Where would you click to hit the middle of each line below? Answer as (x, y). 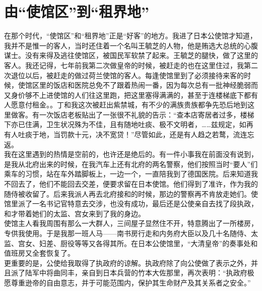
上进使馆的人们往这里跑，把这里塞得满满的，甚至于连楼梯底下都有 (148, 95)
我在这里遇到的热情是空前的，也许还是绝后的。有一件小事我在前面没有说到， (131, 154)
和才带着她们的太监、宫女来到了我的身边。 (75, 213)
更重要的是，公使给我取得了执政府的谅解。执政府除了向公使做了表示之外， (127, 263)
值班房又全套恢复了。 (39, 253)
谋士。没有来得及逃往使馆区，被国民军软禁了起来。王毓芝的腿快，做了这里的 (131, 55)
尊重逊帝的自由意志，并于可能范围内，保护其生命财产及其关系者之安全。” (131, 282)
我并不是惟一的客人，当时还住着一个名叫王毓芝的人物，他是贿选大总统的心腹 (131, 45)
